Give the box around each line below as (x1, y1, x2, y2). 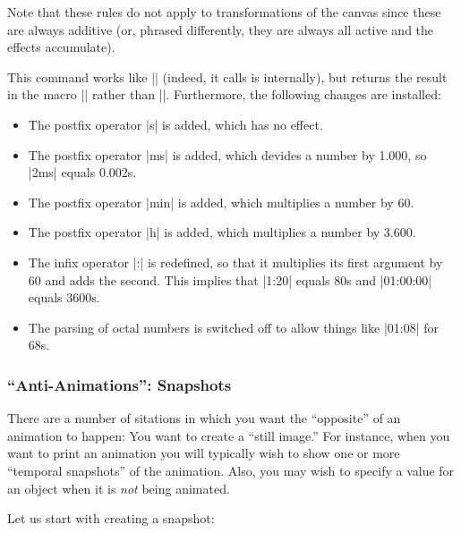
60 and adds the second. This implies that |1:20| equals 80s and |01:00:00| (28, 270, 432, 289)
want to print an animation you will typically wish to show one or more (7, 444, 400, 462)
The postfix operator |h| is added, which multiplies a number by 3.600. (28, 223, 416, 241)
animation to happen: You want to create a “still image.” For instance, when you (7, 426, 450, 444)
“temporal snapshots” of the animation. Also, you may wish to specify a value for (7, 461, 455, 479)
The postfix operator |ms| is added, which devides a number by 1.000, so (28, 145, 427, 164)
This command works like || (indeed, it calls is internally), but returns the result (7, 67, 448, 86)
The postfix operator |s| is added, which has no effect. (28, 114, 323, 133)
